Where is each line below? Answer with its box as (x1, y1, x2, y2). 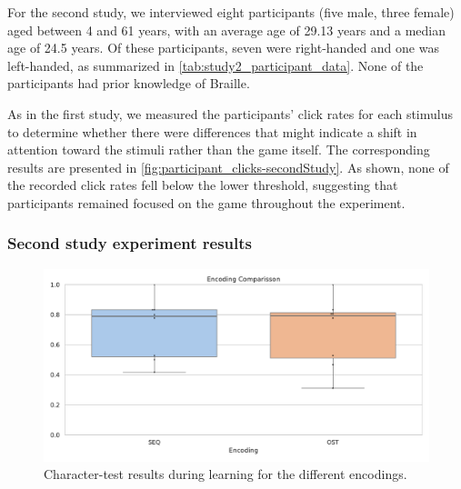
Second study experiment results (7, 232, 252, 254)
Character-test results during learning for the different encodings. (44, 464, 407, 484)
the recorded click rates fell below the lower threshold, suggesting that (7, 175, 398, 195)
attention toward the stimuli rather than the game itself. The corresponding (7, 140, 430, 159)
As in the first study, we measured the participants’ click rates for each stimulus (7, 104, 453, 123)
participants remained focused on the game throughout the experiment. (7, 193, 406, 212)
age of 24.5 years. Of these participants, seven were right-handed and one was (7, 38, 439, 57)
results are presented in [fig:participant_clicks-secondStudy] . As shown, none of (7, 157, 449, 176)
